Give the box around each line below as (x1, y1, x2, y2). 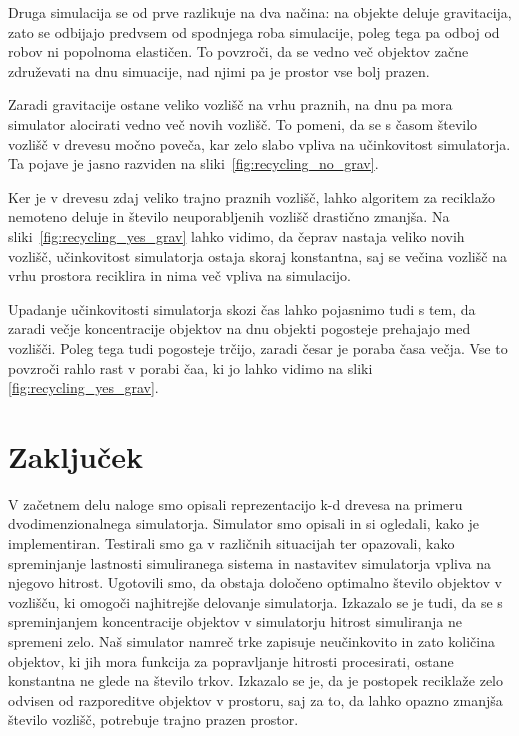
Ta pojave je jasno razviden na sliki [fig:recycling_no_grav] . (8, 153, 379, 174)
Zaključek (8, 435, 144, 476)
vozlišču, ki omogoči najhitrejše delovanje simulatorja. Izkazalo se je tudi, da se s (8, 591, 503, 612)
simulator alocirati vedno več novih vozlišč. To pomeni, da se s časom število (8, 113, 478, 134)
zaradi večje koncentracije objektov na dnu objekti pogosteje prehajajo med (8, 318, 471, 339)
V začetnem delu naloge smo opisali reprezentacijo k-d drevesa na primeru (8, 493, 463, 514)
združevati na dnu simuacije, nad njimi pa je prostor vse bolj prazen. (8, 60, 430, 81)
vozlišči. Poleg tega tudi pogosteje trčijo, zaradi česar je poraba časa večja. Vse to (8, 337, 508, 358)
